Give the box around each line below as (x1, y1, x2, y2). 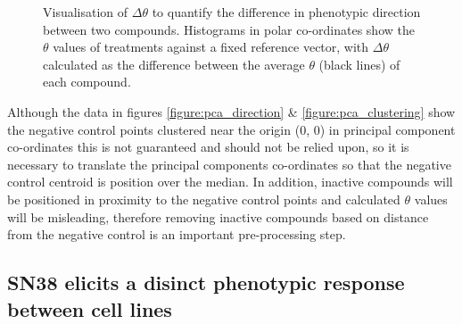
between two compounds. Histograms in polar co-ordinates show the (43, 20, 415, 38)
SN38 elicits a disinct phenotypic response (7, 269, 405, 296)
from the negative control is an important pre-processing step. (7, 225, 346, 244)
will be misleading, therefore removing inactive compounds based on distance (7, 207, 429, 226)
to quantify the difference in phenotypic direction (152, 3, 421, 21)
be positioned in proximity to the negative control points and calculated (7, 189, 400, 208)
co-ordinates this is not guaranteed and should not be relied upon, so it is (7, 137, 409, 156)
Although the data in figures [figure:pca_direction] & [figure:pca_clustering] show (7, 102, 456, 120)
